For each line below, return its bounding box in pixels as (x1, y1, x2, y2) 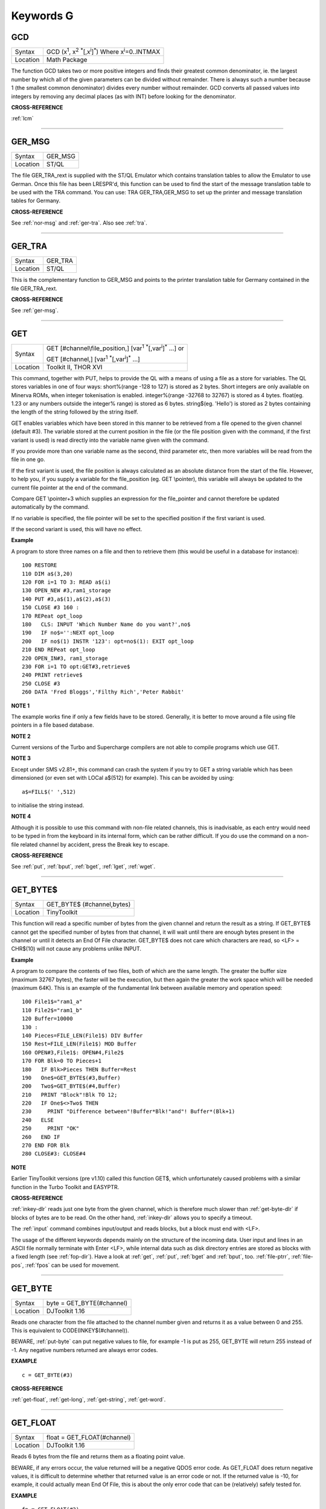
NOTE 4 (11, 812, 31, 820)
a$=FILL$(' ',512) (22, 788, 77, 795)
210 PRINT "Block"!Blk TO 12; (22, 1091, 118, 1098)
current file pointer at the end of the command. (11, 483, 128, 491)
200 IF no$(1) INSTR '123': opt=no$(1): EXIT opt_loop (22, 637, 194, 645)
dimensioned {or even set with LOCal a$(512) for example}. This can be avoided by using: (11, 774, 235, 782)
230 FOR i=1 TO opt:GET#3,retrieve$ (22, 663, 130, 670)
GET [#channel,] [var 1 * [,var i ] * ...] (46, 354, 140, 363)
